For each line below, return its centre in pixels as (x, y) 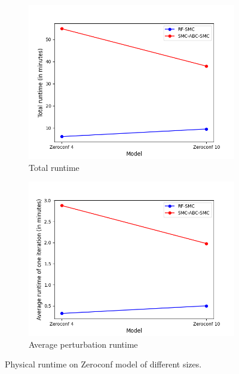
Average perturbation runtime (83, 344)
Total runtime (54, 167)
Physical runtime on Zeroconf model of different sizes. (103, 364)
